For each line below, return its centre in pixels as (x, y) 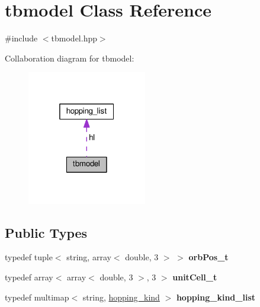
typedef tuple (29, 257)
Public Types (46, 232)
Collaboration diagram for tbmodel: (70, 58)
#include (21, 38)
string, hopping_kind (121, 297)
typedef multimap (37, 297)
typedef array (29, 277)
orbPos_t (208, 257)
